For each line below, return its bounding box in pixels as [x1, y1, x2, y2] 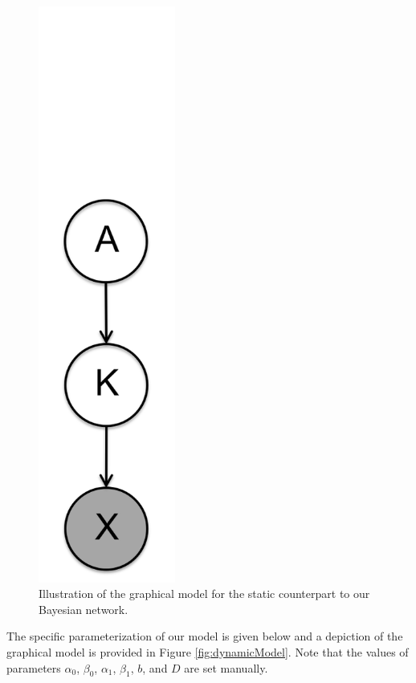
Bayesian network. [39, 600, 128, 617]
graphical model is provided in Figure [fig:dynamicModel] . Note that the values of [6, 643, 409, 660]
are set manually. [184, 659, 268, 676]
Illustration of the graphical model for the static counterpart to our [39, 585, 370, 602]
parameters [6, 659, 61, 676]
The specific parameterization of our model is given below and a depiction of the [6, 628, 403, 644]
